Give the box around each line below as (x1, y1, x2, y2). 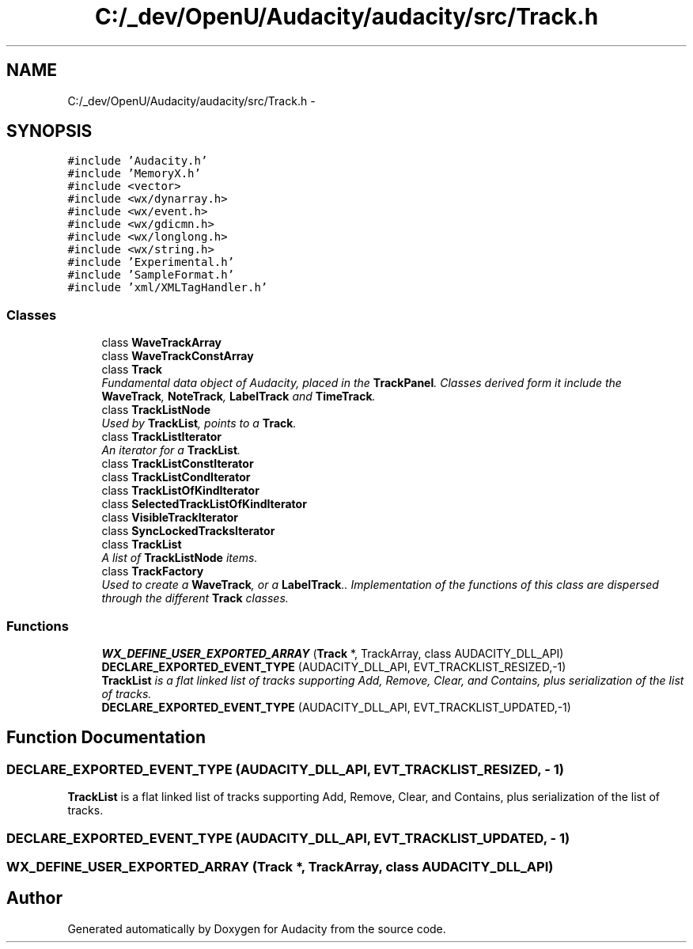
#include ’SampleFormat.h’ (67, 268, 235, 282)
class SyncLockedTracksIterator (101, 524, 275, 538)
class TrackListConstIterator (101, 457, 254, 471)
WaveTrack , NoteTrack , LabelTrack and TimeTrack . (101, 389, 376, 404)
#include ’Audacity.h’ (67, 154, 208, 168)
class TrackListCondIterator (101, 470, 251, 484)
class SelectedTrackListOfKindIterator (101, 497, 307, 511)
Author (6, 888, 62, 909)
